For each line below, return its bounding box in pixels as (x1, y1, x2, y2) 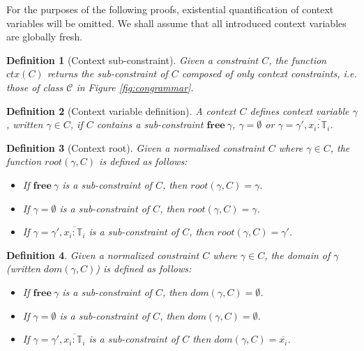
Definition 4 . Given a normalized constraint (6, 247, 199, 262)
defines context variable (250, 103, 349, 118)
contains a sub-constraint (96, 117, 204, 132)
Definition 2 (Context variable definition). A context (6, 103, 236, 118)
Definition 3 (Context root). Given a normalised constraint (6, 140, 265, 155)
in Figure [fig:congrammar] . (76, 79, 194, 94)
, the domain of (264, 247, 331, 262)
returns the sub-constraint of (47, 66, 168, 81)
